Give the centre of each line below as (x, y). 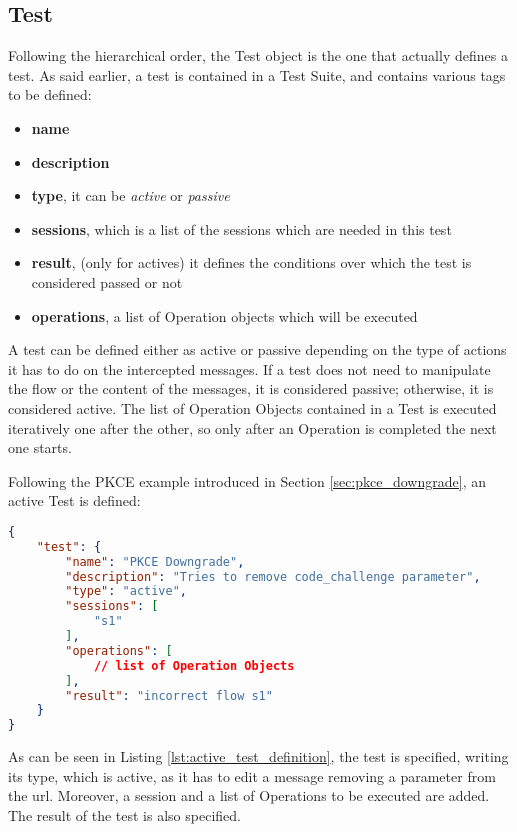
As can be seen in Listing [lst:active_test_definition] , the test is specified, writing (258, 756)
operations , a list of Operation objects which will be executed (224, 315)
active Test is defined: (74, 500)
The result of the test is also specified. (124, 814)
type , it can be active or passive (130, 195)
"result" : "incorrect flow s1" (169, 695)
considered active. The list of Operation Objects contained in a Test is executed (252, 407)
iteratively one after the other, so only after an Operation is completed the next (252, 427)
